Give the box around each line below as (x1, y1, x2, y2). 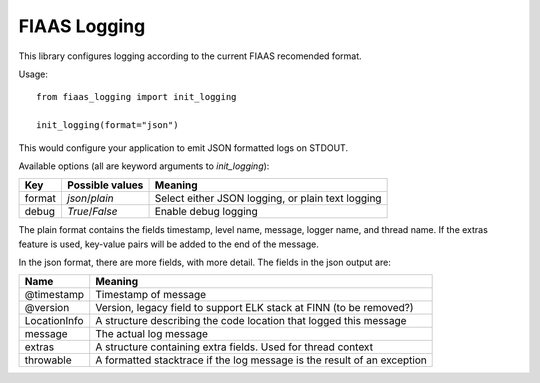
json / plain (66, 191, 114, 205)
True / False (66, 205, 118, 219)
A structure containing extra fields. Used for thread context (95, 340, 374, 354)
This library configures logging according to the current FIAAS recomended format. (18, 50, 362, 62)
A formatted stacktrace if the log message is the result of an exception (95, 353, 427, 367)
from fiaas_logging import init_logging (36, 91, 237, 103)
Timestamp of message (95, 288, 207, 302)
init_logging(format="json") (36, 120, 179, 131)
